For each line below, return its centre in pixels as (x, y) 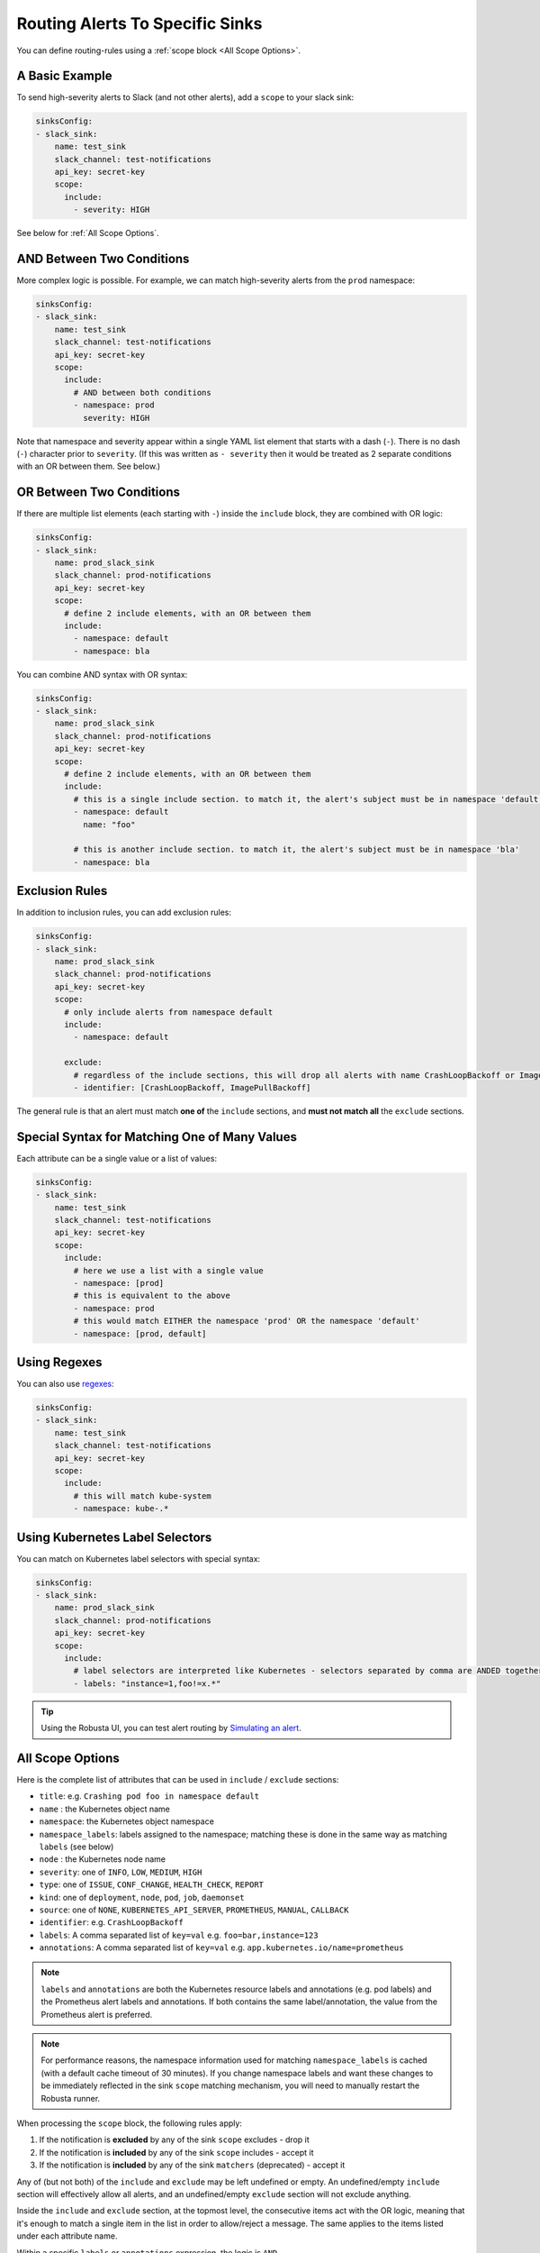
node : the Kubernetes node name (103, 1859)
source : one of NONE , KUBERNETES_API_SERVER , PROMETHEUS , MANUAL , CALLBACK (194, 1910)
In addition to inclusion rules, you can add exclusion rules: (124, 912)
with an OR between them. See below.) (89, 466)
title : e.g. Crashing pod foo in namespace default (149, 1796)
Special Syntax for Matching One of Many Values (157, 1137)
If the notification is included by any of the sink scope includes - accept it (176, 2152)
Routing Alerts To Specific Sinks (139, 23)
